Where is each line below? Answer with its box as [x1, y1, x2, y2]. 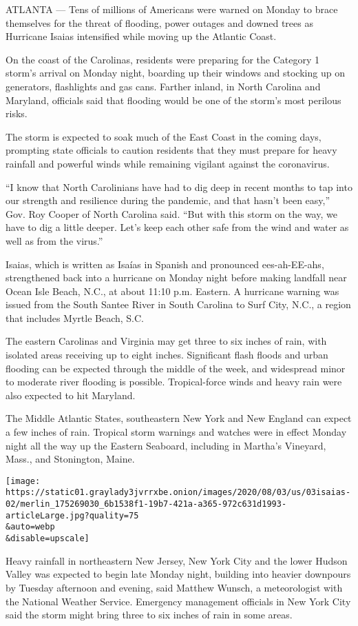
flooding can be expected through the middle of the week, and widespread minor [6, 361, 346, 375]
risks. [6, 106, 28, 121]
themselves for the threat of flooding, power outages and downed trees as [6, 15, 313, 30]
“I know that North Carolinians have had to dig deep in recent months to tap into [6, 179, 352, 194]
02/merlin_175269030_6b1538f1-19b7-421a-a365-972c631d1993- [6, 499, 287, 509]
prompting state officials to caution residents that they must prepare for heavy [6, 143, 337, 157]
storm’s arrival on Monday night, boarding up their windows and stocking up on [6, 65, 345, 80]
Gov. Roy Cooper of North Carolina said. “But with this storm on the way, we [6, 206, 337, 221]
